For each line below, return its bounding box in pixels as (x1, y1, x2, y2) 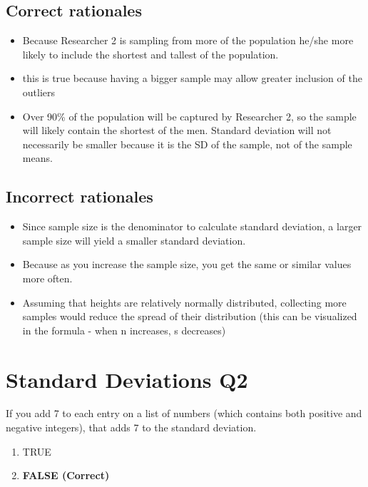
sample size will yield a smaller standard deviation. (22, 232, 246, 247)
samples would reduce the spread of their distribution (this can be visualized (22, 309, 357, 324)
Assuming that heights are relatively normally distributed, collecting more (22, 294, 347, 309)
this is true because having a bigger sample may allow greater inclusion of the (22, 71, 362, 86)
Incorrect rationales (6, 185, 153, 207)
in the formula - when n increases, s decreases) (22, 322, 226, 337)
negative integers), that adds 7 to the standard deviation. (6, 420, 257, 435)
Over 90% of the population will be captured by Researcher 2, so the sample (22, 108, 357, 123)
